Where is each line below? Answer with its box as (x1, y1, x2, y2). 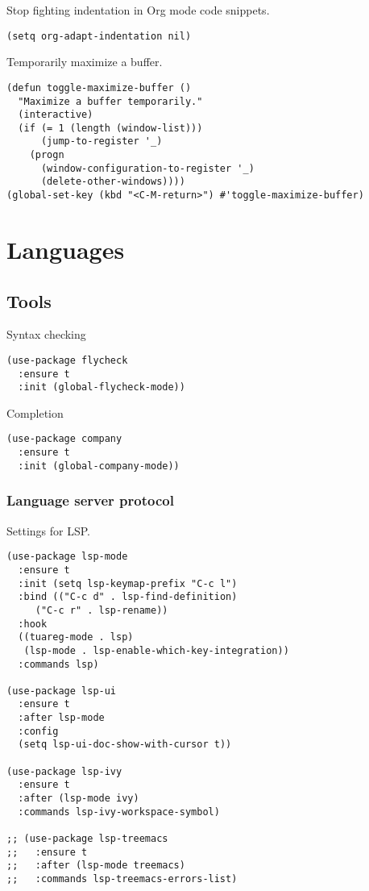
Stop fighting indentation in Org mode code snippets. (6, 2, 270, 18)
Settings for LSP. (6, 522, 90, 539)
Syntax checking (6, 326, 86, 343)
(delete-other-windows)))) (40, 176, 185, 188)
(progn (29, 149, 64, 161)
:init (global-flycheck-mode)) (18, 381, 185, 393)
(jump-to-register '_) (40, 135, 163, 148)
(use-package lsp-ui (6, 685, 117, 697)
